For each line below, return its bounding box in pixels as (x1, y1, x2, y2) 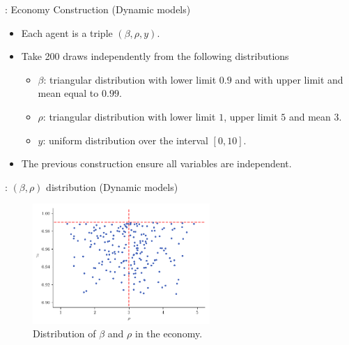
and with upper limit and (235, 72, 343, 86)
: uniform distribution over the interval (42, 132, 208, 147)
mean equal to (38, 86, 99, 100)
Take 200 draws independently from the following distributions (21, 49, 289, 63)
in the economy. (134, 326, 203, 341)
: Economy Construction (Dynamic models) (5, 2, 191, 16)
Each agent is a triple (21, 25, 113, 40)
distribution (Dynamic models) (46, 179, 178, 194)
